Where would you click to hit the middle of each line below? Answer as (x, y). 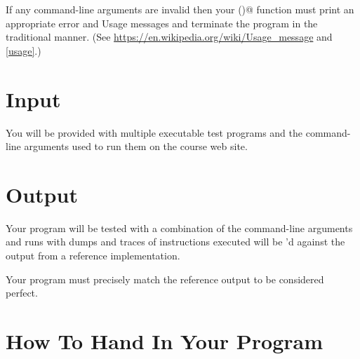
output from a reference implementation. (93, 255)
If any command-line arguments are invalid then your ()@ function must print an (180, 9)
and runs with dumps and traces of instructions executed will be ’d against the (175, 242)
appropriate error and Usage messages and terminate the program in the (162, 23)
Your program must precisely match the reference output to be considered (165, 279)
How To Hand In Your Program (164, 340)
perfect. (22, 293)
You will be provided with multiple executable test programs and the (154, 132)
